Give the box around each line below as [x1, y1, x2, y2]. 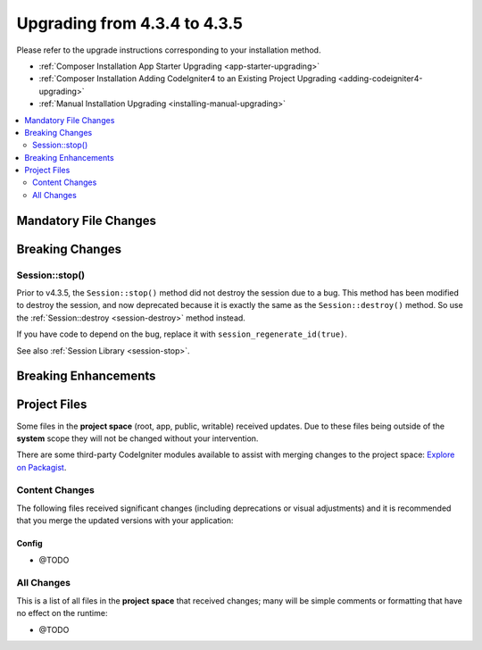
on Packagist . [16, 462, 67, 472]
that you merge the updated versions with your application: [16, 515, 234, 526]
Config [16, 538, 43, 549]
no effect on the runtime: [16, 608, 108, 619]
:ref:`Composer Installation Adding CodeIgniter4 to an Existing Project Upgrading [38, 73, 337, 84]
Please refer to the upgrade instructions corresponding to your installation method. [16, 45, 321, 55]
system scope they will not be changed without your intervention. [16, 433, 259, 444]
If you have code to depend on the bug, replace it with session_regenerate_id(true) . [16, 329, 348, 339]
